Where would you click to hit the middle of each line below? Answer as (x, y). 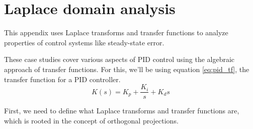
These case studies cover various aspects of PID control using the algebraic (119, 59)
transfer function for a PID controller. (62, 79)
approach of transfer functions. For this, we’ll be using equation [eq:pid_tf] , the (127, 69)
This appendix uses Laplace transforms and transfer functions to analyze (116, 33)
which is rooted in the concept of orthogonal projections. (91, 120)
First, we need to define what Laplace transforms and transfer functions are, (122, 111)
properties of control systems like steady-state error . (84, 42)
